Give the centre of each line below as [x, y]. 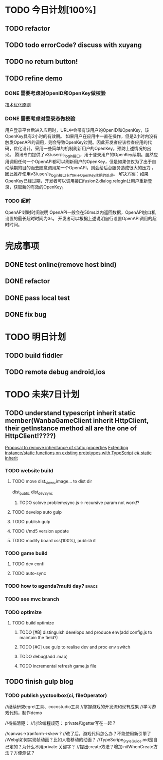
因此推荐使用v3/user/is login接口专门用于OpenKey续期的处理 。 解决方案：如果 [77, 174]
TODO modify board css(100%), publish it [54, 540]
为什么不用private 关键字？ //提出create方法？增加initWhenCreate [88, 746]
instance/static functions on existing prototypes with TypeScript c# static [78, 453]
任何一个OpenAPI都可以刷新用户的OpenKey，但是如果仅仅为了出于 [85, 161]
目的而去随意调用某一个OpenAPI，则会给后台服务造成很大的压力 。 [89, 168]
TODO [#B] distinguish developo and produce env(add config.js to [86, 632]
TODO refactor [27, 28]
